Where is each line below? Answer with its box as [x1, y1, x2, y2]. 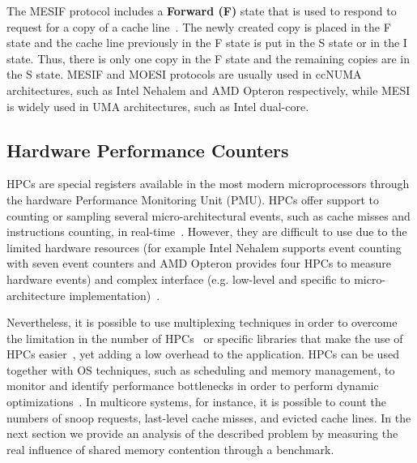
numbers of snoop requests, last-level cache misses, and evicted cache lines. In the [6, 409, 411, 426]
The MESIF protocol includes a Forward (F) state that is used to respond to [6, 2, 397, 19]
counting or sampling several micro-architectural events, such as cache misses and [6, 207, 411, 224]
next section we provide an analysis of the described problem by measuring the [6, 425, 398, 442]
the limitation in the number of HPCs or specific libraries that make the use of [6, 329, 403, 346]
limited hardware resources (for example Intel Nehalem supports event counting [6, 238, 402, 255]
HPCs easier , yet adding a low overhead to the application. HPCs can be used [6, 345, 399, 362]
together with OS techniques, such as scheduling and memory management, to [6, 361, 395, 378]
